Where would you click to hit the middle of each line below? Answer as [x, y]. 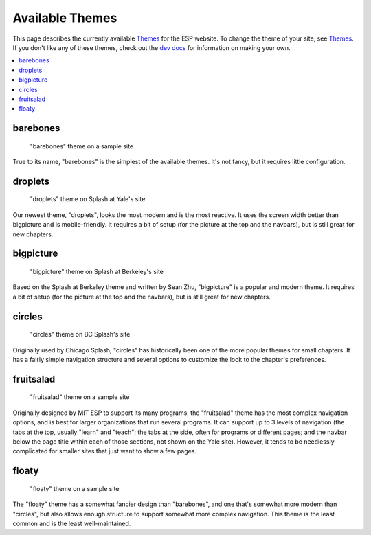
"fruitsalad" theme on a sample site [80, 397]
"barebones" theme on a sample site [82, 146]
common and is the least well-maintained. [72, 523]
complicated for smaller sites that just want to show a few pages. [105, 451]
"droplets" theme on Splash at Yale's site [88, 199]
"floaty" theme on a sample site [75, 488]
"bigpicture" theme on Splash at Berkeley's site [97, 272]
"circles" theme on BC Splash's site [80, 334]
